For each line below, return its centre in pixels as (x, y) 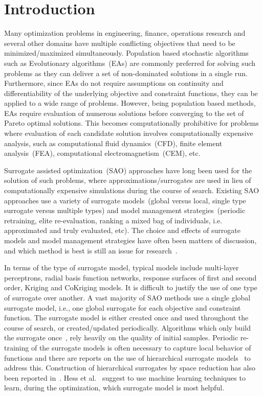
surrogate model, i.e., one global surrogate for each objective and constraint (123, 307)
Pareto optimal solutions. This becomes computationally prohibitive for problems (131, 123)
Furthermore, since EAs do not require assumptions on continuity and (114, 83)
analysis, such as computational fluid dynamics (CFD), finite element (113, 143)
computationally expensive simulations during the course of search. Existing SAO (132, 190)
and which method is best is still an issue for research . (91, 250)
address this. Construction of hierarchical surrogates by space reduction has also (130, 368)
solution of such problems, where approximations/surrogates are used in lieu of (128, 180)
